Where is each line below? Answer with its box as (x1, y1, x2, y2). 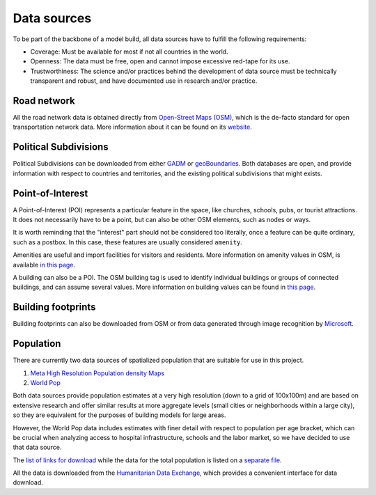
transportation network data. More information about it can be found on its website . (13, 123, 252, 132)
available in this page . (13, 260, 76, 269)
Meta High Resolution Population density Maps (30, 369, 165, 377)
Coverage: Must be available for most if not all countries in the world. (30, 47, 229, 56)
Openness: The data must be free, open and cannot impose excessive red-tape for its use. (30, 57, 290, 65)
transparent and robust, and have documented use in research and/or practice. (30, 77, 258, 85)
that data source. (13, 443, 62, 452)
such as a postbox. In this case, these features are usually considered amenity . (13, 237, 243, 246)
